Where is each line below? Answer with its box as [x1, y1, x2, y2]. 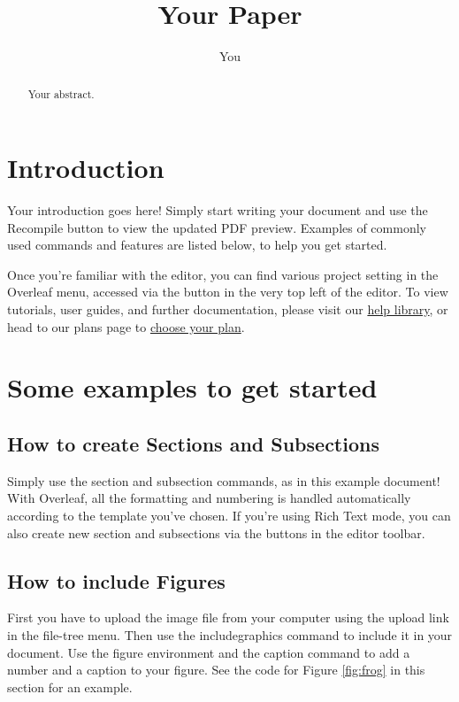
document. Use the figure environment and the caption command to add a [7, 643, 410, 661]
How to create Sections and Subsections [7, 430, 379, 458]
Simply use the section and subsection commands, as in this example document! [7, 471, 440, 490]
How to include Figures [7, 567, 226, 594]
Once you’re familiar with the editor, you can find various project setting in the [7, 265, 439, 283]
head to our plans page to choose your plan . [7, 317, 245, 336]
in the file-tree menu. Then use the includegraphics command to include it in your [7, 626, 453, 644]
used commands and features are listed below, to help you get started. [7, 235, 387, 254]
